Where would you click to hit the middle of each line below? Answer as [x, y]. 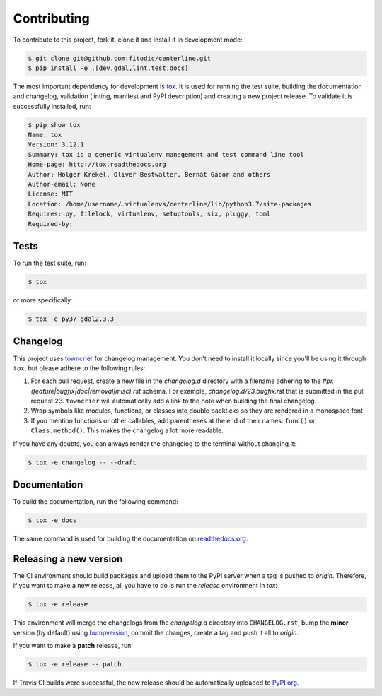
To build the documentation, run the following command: [95, 502]
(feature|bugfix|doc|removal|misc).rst [86, 391]
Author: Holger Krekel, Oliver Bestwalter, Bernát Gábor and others [149, 174]
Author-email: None [62, 184]
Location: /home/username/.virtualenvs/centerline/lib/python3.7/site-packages [170, 204]
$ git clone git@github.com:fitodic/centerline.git [120, 58]
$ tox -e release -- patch [75, 665]
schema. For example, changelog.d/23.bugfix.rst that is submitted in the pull [254, 391]
